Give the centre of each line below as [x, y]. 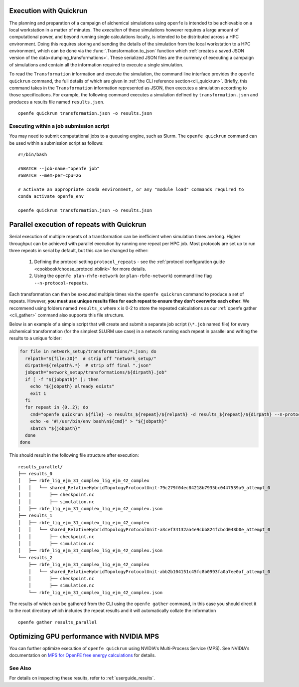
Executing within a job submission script [59, 126]
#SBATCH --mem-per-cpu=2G [50, 175]
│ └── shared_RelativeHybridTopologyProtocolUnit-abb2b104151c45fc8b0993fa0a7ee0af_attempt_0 [149, 571]
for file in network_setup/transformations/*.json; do [88, 351]
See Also [20, 668]
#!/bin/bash [33, 155]
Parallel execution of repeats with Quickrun [78, 225]
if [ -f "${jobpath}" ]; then [62, 379]
